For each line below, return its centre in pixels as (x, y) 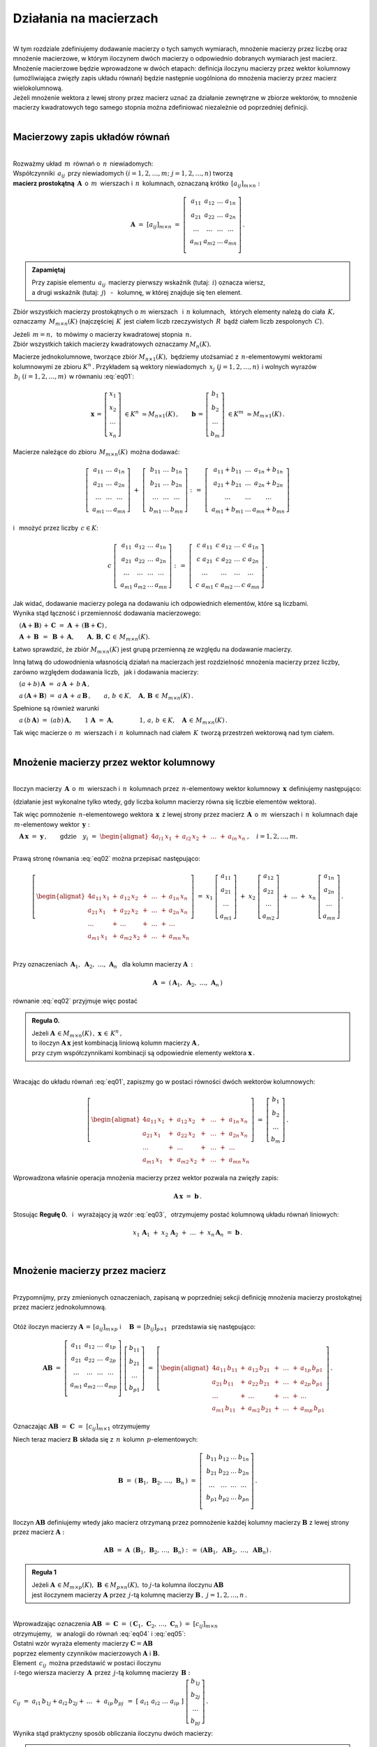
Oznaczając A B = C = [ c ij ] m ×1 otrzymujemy (81, 1427)
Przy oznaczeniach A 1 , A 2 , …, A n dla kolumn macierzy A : (103, 965)
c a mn (250, 586)
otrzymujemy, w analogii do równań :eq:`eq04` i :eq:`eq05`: (99, 1633)
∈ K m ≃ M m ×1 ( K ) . (256, 414)
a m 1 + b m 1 (228, 510)
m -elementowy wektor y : (52, 824)
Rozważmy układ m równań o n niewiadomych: (83, 164)
